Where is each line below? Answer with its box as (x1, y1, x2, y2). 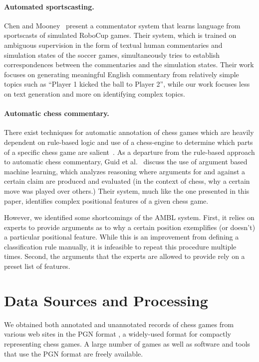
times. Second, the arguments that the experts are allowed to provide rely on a (4, 251, 245, 261)
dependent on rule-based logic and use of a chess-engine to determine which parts (4, 136, 253, 147)
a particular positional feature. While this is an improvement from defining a (4, 232, 239, 242)
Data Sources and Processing (4, 290, 208, 310)
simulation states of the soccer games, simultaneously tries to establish (4, 49, 220, 60)
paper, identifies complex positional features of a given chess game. (4, 195, 209, 206)
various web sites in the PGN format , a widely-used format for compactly (4, 329, 231, 339)
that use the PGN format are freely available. (4, 348, 143, 359)
